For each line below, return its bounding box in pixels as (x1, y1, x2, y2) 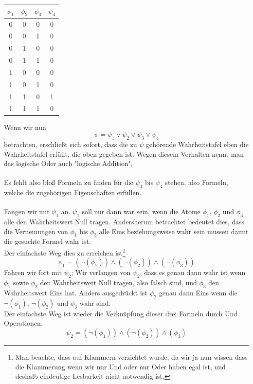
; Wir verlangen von (71, 267, 131, 277)
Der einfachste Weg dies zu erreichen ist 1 (4, 246, 126, 257)
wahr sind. (79, 297, 111, 308)
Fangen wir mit (4, 206, 50, 217)
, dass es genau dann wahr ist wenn (140, 267, 246, 277)
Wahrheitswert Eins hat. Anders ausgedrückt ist (4, 287, 147, 297)
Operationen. (4, 318, 43, 328)
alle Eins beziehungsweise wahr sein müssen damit (99, 226, 249, 236)
